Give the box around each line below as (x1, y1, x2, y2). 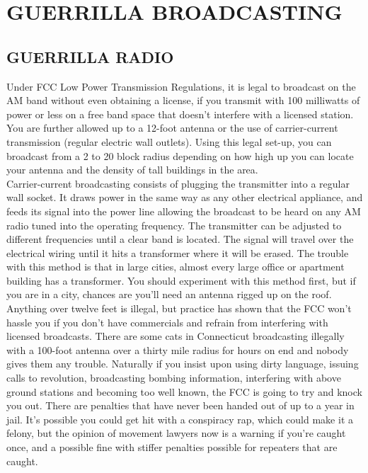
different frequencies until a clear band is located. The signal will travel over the (6, 232, 354, 246)
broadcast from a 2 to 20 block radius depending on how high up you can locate (6, 148, 354, 163)
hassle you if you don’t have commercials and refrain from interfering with (6, 314, 328, 329)
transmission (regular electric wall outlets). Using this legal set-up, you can (6, 134, 332, 149)
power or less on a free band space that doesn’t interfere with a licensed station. (6, 106, 354, 121)
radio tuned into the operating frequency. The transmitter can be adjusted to (6, 217, 342, 232)
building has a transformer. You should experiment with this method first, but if (6, 273, 356, 287)
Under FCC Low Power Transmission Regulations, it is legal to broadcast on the (6, 79, 356, 93)
